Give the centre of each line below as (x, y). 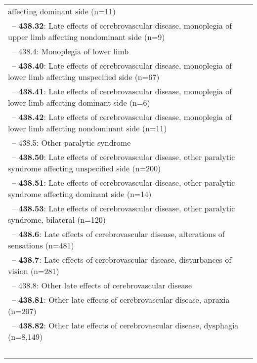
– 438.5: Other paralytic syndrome (71, 142)
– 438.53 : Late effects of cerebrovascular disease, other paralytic (124, 208)
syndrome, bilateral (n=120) (57, 220)
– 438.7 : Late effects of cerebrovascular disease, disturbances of (122, 260)
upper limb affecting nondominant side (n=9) (86, 37)
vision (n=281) (34, 271)
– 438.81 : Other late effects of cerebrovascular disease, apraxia (121, 300)
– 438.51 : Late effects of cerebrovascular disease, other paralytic (124, 182)
